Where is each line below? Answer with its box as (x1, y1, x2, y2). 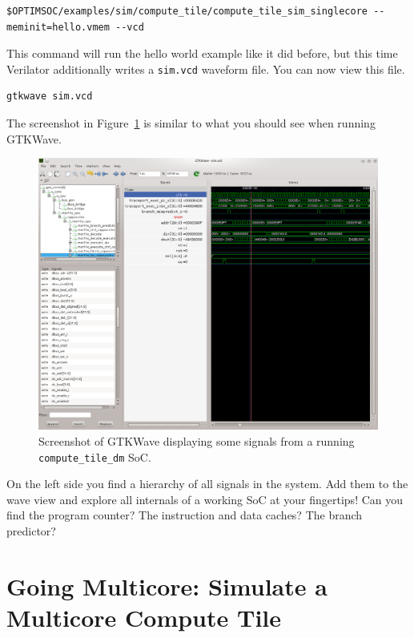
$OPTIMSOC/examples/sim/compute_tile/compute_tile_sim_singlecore (6, 6, 368, 17)
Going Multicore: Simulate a (6, 569, 328, 602)
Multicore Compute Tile (6, 600, 282, 633)
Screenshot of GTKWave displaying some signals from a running (38, 432, 355, 449)
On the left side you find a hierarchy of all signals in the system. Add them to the (6, 475, 408, 492)
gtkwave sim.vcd (6, 91, 93, 103)
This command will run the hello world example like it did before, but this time (6, 45, 398, 62)
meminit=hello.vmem (6, 21, 110, 33)
